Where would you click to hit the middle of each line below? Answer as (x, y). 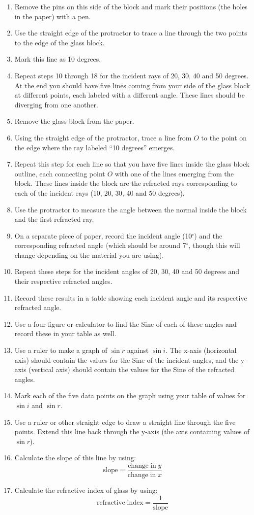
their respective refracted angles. (63, 281)
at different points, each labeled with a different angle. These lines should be (129, 95)
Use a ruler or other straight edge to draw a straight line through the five (125, 422)
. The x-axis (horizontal (201, 350)
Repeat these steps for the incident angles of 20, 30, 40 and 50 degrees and (127, 271)
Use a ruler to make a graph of (61, 350)
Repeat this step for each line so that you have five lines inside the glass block (132, 164)
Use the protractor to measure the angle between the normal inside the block (130, 209)
